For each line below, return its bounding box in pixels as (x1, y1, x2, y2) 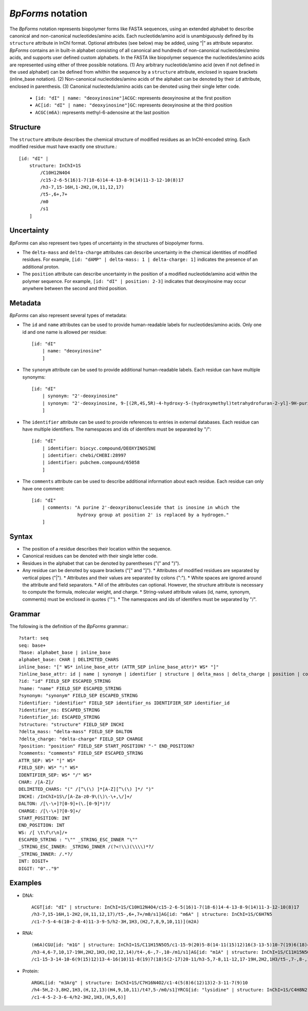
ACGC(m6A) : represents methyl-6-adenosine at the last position (35, 109, 169, 115)
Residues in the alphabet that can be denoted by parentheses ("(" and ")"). (22, 560, 181, 566)
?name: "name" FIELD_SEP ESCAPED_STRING (18, 685, 122, 691)
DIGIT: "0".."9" (18, 865, 60, 872)
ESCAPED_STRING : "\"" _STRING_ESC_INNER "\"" (18, 837, 138, 843)
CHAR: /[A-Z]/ (18, 779, 54, 785)
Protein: (22, 968, 39, 974)
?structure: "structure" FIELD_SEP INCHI (18, 721, 124, 728)
